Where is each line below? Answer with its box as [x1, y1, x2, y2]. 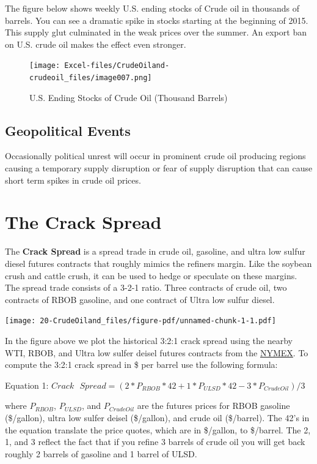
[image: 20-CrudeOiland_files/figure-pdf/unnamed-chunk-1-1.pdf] [5, 316, 276, 326]
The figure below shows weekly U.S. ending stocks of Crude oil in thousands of [5, 2, 299, 14]
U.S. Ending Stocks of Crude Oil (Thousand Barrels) [29, 91, 228, 103]
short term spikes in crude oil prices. [5, 173, 141, 186]
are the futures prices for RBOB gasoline [137, 399, 290, 412]
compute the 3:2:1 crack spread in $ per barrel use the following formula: [5, 358, 278, 371]
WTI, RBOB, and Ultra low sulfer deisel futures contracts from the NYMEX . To [5, 346, 308, 359]
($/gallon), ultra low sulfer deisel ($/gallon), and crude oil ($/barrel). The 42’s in [5, 411, 310, 424]
